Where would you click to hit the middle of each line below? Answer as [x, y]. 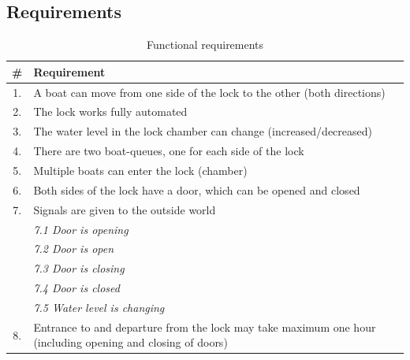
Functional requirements [205, 45]
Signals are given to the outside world [125, 209]
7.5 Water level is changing [99, 307]
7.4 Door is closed [76, 288]
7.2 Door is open [74, 249]
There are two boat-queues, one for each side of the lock [169, 151]
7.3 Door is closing [79, 268]
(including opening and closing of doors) [130, 342]
